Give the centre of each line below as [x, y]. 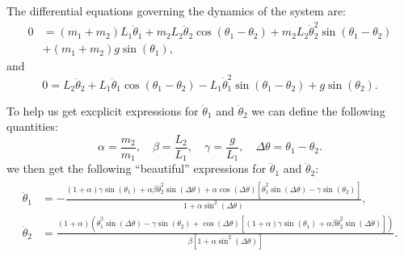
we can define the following [318, 110]
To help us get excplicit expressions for [103, 110]
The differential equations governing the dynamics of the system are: [177, 10]
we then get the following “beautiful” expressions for [137, 168]
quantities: [32, 126]
